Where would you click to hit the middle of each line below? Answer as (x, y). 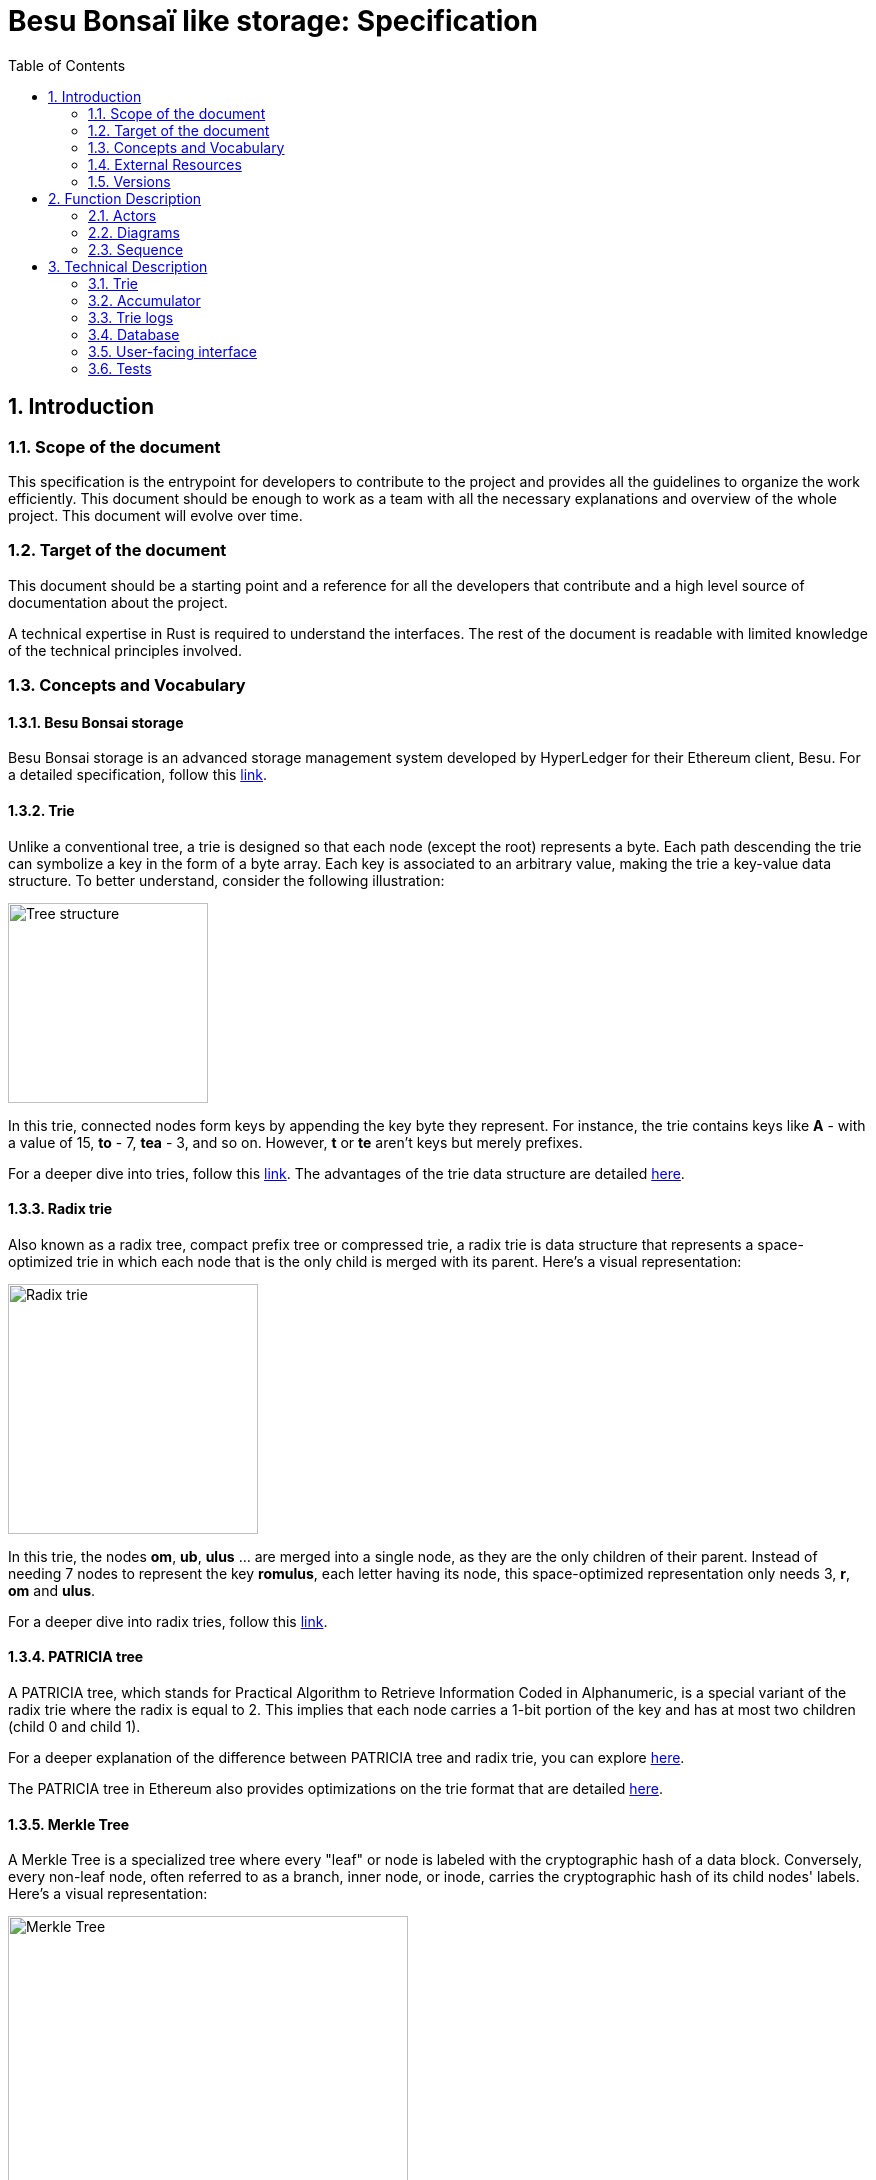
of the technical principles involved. (125, 650)
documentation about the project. (118, 602)
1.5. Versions (129, 181)
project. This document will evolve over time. (155, 515)
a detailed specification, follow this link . (138, 775)
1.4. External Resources (165, 164)
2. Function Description (125, 198)
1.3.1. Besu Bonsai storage (96, 722)
